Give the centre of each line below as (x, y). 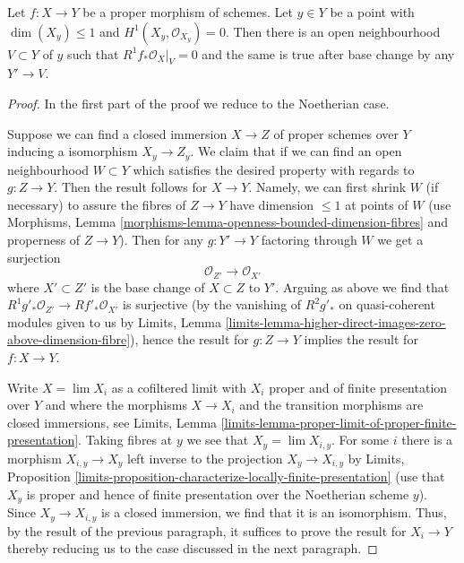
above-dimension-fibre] (69, 339)
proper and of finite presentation (358, 387)
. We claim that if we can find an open (296, 151)
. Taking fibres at (125, 440)
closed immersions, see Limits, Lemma (112, 422)
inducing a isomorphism (73, 151)
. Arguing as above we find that (362, 286)
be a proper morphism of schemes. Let (188, 12)
